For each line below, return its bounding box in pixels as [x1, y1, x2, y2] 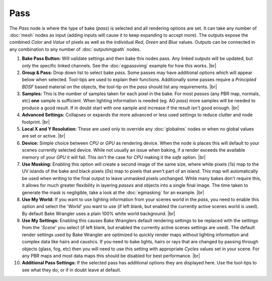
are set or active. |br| [22, 133, 65, 139]
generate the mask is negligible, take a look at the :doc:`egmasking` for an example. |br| [22, 189, 205, 195]
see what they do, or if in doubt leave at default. [22, 267, 121, 273]
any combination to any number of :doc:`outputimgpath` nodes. [9, 46, 141, 52]
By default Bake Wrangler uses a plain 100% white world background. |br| [22, 210, 175, 217]
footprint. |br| [22, 119, 50, 125]
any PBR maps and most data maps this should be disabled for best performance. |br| [22, 253, 200, 259]
